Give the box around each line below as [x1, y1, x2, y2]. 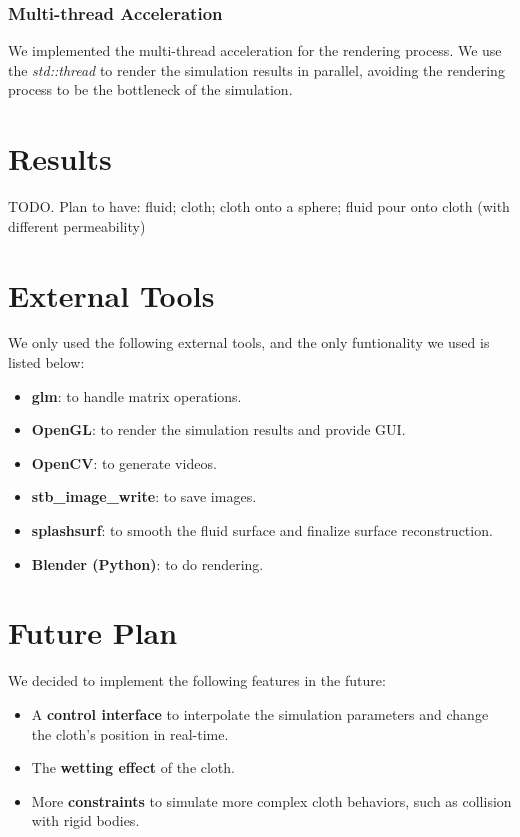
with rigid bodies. [31, 810, 140, 831]
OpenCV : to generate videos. [31, 452, 217, 473]
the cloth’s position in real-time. [31, 723, 229, 744]
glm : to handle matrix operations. [31, 385, 242, 406]
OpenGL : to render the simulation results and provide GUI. [31, 419, 406, 440]
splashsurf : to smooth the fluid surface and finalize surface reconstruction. [31, 520, 493, 540]
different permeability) [8, 215, 146, 236]
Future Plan [8, 612, 178, 653]
